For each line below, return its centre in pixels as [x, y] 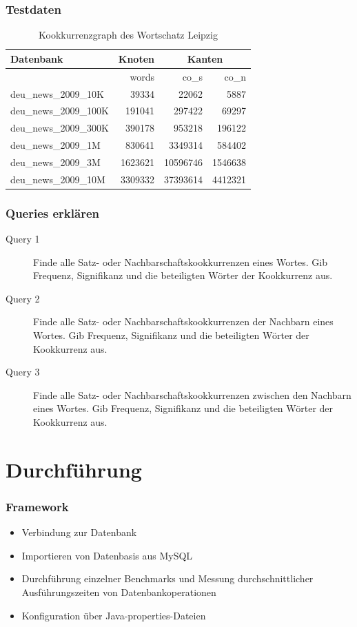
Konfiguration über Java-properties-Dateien [114, 615]
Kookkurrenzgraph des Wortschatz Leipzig [128, 35]
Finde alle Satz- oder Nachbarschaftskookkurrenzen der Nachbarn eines [183, 321]
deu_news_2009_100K [60, 111]
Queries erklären [52, 213]
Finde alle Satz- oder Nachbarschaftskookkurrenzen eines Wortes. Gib [181, 261]
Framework [37, 506]
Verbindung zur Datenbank [79, 532]
